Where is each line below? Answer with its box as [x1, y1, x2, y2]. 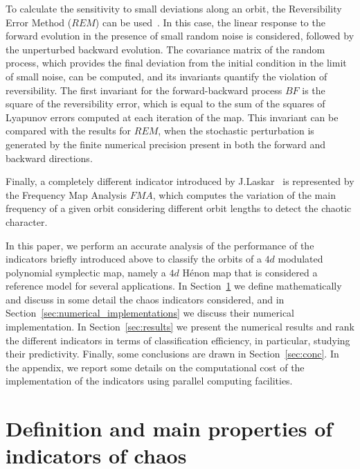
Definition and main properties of [6, 414, 333, 443]
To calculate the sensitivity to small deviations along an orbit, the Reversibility [6, 1, 342, 15]
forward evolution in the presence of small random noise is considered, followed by [6, 28, 354, 43]
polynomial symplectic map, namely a [6, 265, 166, 279]
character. [6, 214, 48, 229]
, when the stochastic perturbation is [158, 123, 314, 138]
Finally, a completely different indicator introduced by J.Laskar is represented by [6, 174, 354, 188]
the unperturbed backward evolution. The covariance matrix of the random [6, 42, 325, 56]
